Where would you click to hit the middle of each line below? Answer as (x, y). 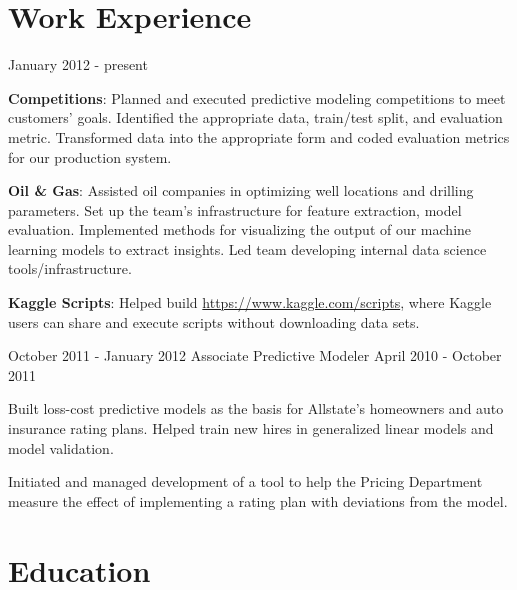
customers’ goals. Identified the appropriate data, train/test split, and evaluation (255, 117)
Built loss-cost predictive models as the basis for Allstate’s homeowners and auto (256, 408)
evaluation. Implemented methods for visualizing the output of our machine (240, 229)
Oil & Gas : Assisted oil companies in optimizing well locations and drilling (241, 190)
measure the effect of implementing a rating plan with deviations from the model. (258, 500)
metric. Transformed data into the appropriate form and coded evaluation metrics (259, 136)
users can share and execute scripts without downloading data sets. (214, 321)
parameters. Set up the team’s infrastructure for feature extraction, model (235, 209)
